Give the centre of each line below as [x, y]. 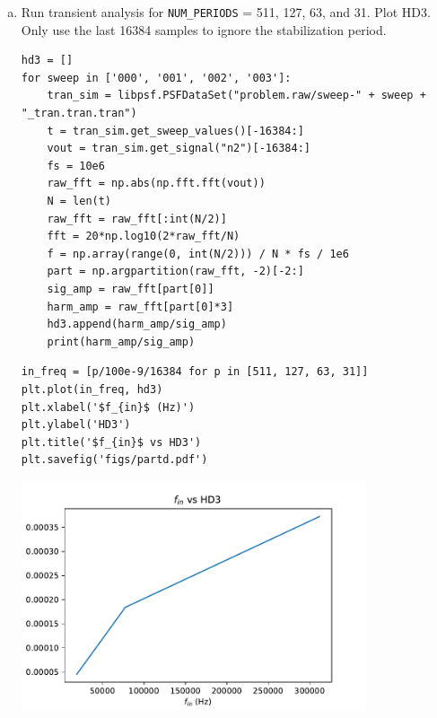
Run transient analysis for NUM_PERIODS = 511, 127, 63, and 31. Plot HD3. [226, 12]
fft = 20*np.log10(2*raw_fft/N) [144, 236]
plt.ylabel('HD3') [76, 425]
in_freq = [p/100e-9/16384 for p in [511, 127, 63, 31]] [195, 372]
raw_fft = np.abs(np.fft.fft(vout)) [156, 184]
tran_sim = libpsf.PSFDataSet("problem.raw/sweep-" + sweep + [236, 96]
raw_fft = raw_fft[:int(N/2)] [137, 219]
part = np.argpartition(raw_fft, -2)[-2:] [175, 271]
